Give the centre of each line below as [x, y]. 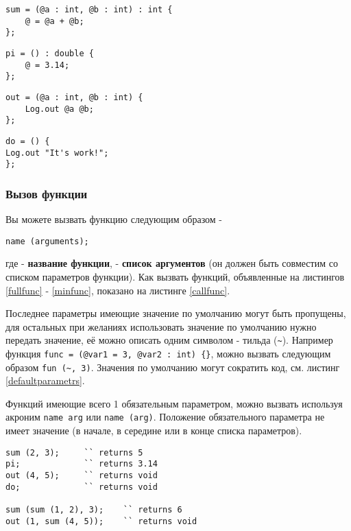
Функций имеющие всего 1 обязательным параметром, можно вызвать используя [174, 403]
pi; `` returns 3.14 [82, 464]
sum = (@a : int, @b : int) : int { [89, 10]
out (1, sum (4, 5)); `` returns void [101, 521]
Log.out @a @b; [59, 109]
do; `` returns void [82, 487]
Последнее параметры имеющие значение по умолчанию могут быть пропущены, [176, 313]
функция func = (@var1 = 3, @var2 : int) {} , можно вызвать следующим [168, 353]
